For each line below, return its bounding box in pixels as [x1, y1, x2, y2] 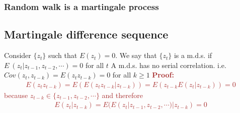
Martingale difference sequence [4, 26, 169, 42]
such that [48, 50, 77, 60]
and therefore [102, 89, 143, 100]
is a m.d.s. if [174, 50, 212, 60]
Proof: [152, 69, 174, 80]
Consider [4, 50, 31, 60]
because [4, 89, 28, 100]
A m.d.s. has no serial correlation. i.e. [111, 59, 226, 70]
